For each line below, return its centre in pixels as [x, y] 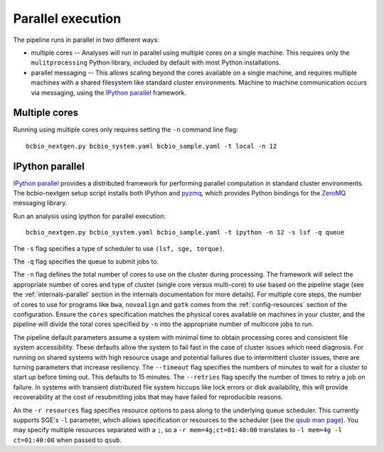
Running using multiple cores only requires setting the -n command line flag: [126, 130]
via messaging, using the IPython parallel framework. [109, 92]
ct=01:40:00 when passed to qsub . [68, 440]
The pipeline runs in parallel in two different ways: [86, 40]
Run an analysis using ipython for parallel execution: [90, 216]
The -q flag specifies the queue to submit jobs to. [86, 262]
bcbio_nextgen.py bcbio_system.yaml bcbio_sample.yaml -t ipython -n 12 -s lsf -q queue [185, 232]
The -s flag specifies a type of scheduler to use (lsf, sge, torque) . [119, 248]
